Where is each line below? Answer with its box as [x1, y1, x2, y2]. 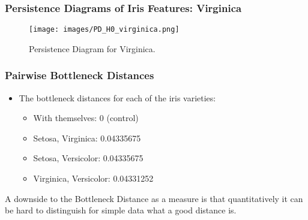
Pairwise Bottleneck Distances [5, 68, 154, 83]
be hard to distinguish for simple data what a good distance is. [5, 204, 237, 216]
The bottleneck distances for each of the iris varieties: [19, 91, 216, 104]
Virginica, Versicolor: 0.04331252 [33, 172, 154, 185]
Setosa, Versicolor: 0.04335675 [33, 152, 143, 164]
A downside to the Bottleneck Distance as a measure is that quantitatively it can [5, 192, 303, 204]
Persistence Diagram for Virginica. [29, 42, 156, 55]
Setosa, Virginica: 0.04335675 [33, 131, 141, 144]
